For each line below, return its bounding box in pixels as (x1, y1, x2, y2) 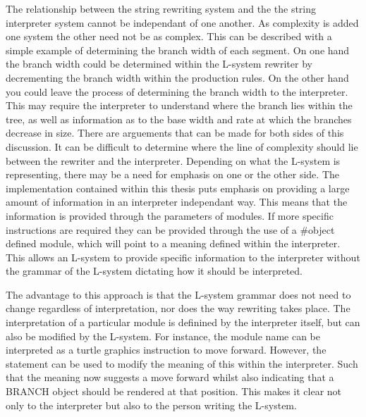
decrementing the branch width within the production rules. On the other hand (6, 70, 349, 85)
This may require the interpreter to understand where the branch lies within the (6, 98, 353, 113)
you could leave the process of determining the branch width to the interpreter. (6, 84, 348, 99)
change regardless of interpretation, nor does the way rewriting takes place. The (6, 301, 350, 316)
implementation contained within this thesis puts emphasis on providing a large (6, 180, 350, 195)
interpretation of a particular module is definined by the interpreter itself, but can (6, 315, 360, 330)
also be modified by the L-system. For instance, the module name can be (6, 328, 320, 343)
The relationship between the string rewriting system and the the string (6, 1, 317, 15)
